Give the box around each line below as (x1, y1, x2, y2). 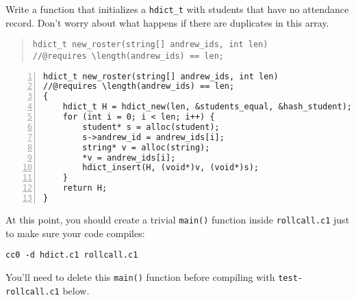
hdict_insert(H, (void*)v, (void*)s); (82, 163, 259, 173)
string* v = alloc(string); (82, 142, 210, 152)
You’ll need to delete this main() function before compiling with (5, 269, 275, 284)
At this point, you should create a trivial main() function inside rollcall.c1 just (5, 212, 350, 226)
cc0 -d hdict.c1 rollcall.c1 (5, 250, 138, 260)
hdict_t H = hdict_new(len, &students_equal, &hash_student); (62, 102, 353, 112)
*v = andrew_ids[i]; (82, 152, 176, 163)
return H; (62, 183, 107, 193)
